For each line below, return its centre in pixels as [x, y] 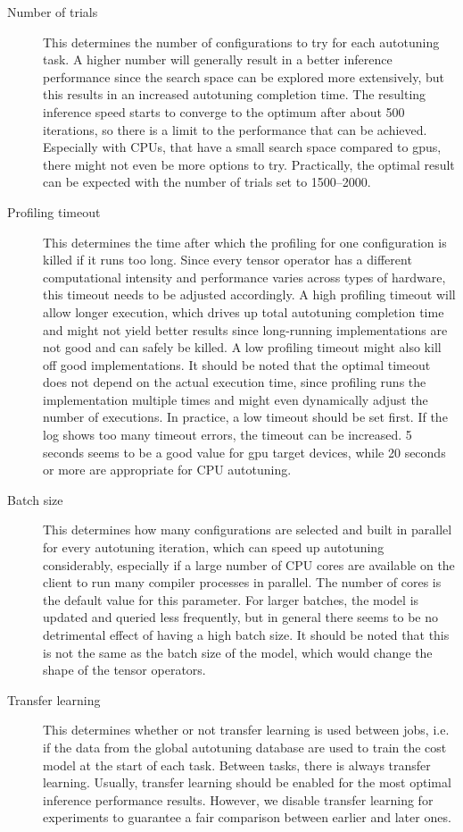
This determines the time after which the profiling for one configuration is [245, 242]
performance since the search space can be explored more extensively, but [244, 76]
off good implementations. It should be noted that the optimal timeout [237, 364]
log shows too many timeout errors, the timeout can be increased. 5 [227, 435]
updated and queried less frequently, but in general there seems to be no [241, 617]
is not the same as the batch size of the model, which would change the [238, 652]
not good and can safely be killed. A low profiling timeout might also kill [242, 347]
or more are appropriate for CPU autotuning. [167, 470]
